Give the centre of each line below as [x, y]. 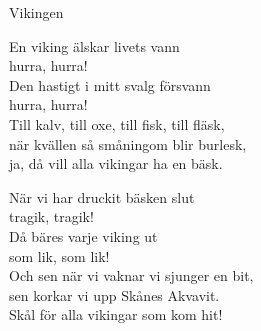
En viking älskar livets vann [94, 45]
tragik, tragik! [51, 216]
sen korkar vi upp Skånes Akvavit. [114, 294]
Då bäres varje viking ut [83, 235]
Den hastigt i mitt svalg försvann [110, 84]
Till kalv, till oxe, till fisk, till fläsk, [117, 123]
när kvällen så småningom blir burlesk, [128, 143]
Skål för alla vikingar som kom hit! [116, 314]
